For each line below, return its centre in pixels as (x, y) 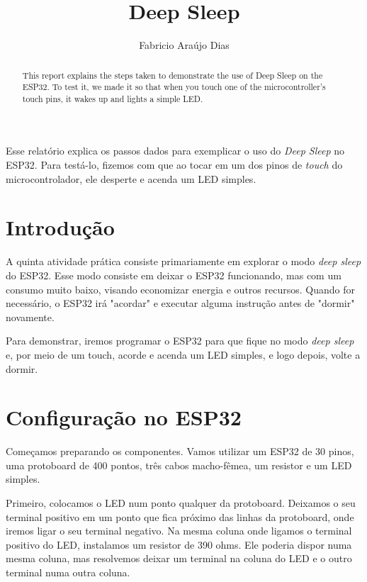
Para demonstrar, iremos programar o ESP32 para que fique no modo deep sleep (180, 341)
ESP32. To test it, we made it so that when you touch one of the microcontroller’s (174, 87)
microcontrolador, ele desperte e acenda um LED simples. (131, 178)
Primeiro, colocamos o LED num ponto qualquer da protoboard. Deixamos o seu (181, 503)
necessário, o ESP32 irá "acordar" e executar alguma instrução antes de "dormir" (180, 303)
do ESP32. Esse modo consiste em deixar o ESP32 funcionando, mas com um (174, 275)
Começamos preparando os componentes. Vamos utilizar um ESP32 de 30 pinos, (180, 451)
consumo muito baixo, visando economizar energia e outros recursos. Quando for (180, 289)
